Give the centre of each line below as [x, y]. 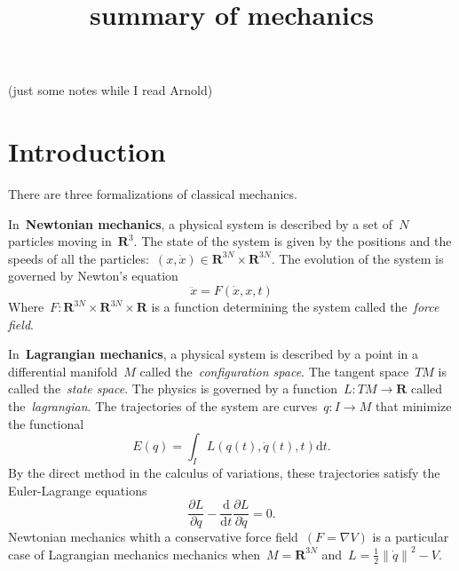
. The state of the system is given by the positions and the [293, 241]
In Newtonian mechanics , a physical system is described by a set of [201, 223]
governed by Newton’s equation [93, 276]
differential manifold [63, 371]
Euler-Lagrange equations [78, 490]
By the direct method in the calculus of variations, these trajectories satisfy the [224, 473]
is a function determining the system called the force [295, 307]
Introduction [87, 151]
